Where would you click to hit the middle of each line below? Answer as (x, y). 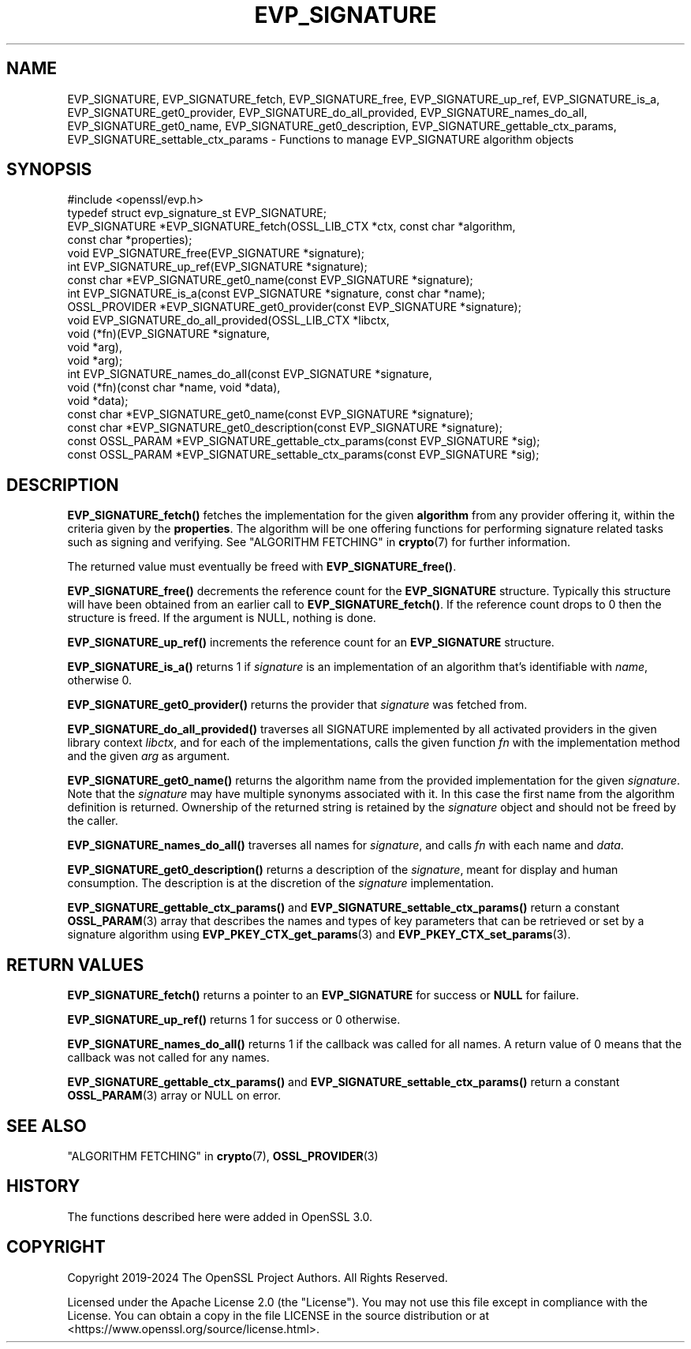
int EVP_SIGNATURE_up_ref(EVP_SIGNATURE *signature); (217, 267)
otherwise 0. (100, 680)
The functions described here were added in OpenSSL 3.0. (220, 1216)
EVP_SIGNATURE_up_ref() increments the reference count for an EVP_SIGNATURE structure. (311, 643)
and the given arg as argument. (149, 756)
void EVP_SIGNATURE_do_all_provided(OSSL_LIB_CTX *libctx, (228, 320)
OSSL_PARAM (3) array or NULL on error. (174, 1096)
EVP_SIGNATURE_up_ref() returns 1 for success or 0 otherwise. (234, 1020)
